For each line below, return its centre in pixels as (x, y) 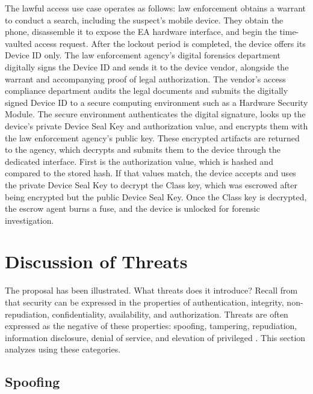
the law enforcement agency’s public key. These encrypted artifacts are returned (152, 137)
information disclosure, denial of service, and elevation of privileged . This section (155, 337)
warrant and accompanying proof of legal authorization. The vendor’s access (145, 78)
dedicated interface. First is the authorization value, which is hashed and (139, 161)
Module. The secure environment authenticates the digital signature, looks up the (155, 114)
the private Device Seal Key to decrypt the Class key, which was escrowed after (151, 184)
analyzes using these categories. (63, 349)
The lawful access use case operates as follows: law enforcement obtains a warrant (156, 8)
